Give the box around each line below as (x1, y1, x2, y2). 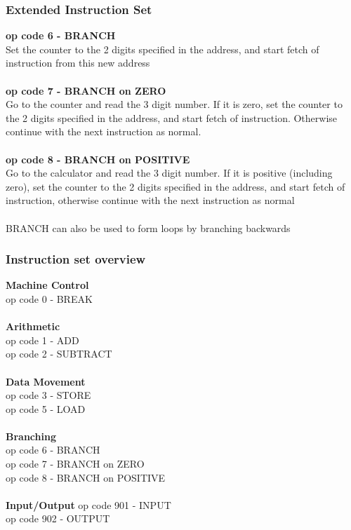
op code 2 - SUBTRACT (6, 346, 112, 361)
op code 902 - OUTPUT (6, 511, 110, 526)
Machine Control (6, 278, 89, 292)
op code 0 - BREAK (6, 291, 93, 306)
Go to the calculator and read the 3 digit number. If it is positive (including (6, 165, 333, 180)
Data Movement (6, 374, 86, 388)
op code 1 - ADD (6, 332, 79, 347)
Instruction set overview (6, 250, 146, 268)
